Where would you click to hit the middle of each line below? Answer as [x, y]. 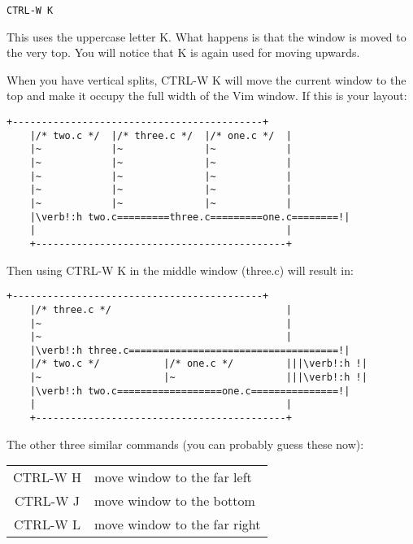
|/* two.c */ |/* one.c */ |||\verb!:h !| [198, 364]
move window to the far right [177, 524]
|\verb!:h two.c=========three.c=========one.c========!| [190, 217]
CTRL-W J [47, 501]
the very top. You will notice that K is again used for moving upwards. [183, 52]
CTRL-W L [47, 524]
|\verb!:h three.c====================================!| [190, 350]
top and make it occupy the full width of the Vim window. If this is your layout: [207, 96]
